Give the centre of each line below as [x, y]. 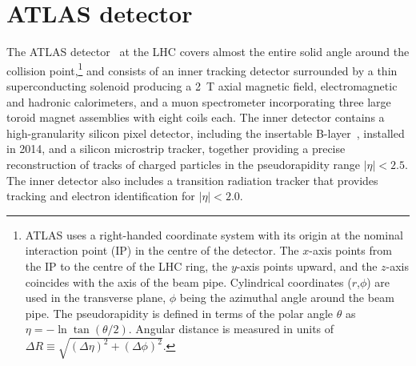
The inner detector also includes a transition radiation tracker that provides [192, 180]
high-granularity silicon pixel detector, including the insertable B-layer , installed [206, 133]
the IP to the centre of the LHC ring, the [126, 265]
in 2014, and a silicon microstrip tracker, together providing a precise [176, 149]
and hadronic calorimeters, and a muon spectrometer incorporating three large [199, 101]
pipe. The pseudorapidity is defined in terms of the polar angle [179, 313]
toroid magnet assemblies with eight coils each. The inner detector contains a [196, 117]
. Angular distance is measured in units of [231, 329]
